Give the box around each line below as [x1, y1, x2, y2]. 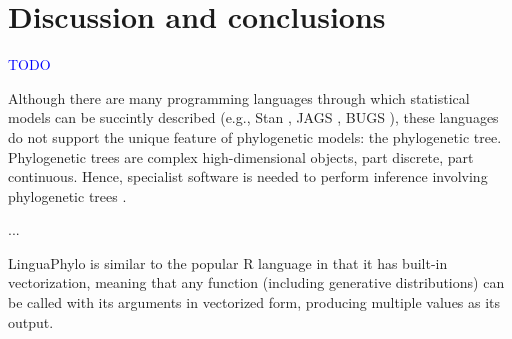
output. [8, 311, 54, 332]
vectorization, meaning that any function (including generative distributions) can [8, 272, 505, 293]
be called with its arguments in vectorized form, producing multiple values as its [8, 292, 501, 313]
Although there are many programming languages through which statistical [8, 87, 470, 108]
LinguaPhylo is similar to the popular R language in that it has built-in [8, 252, 448, 273]
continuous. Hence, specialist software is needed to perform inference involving [8, 166, 488, 187]
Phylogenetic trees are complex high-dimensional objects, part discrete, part [8, 146, 474, 167]
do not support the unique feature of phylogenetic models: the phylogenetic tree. [8, 126, 502, 147]
